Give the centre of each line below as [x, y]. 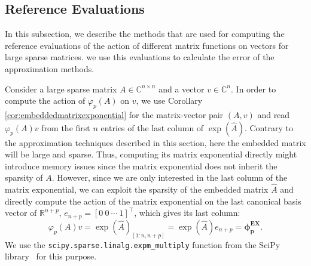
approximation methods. [50, 68]
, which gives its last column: [187, 213]
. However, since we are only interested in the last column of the [170, 177]
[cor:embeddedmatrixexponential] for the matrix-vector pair [114, 114]
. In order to [254, 89]
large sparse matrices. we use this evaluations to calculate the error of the [140, 57]
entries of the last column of [152, 127]
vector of [21, 213]
